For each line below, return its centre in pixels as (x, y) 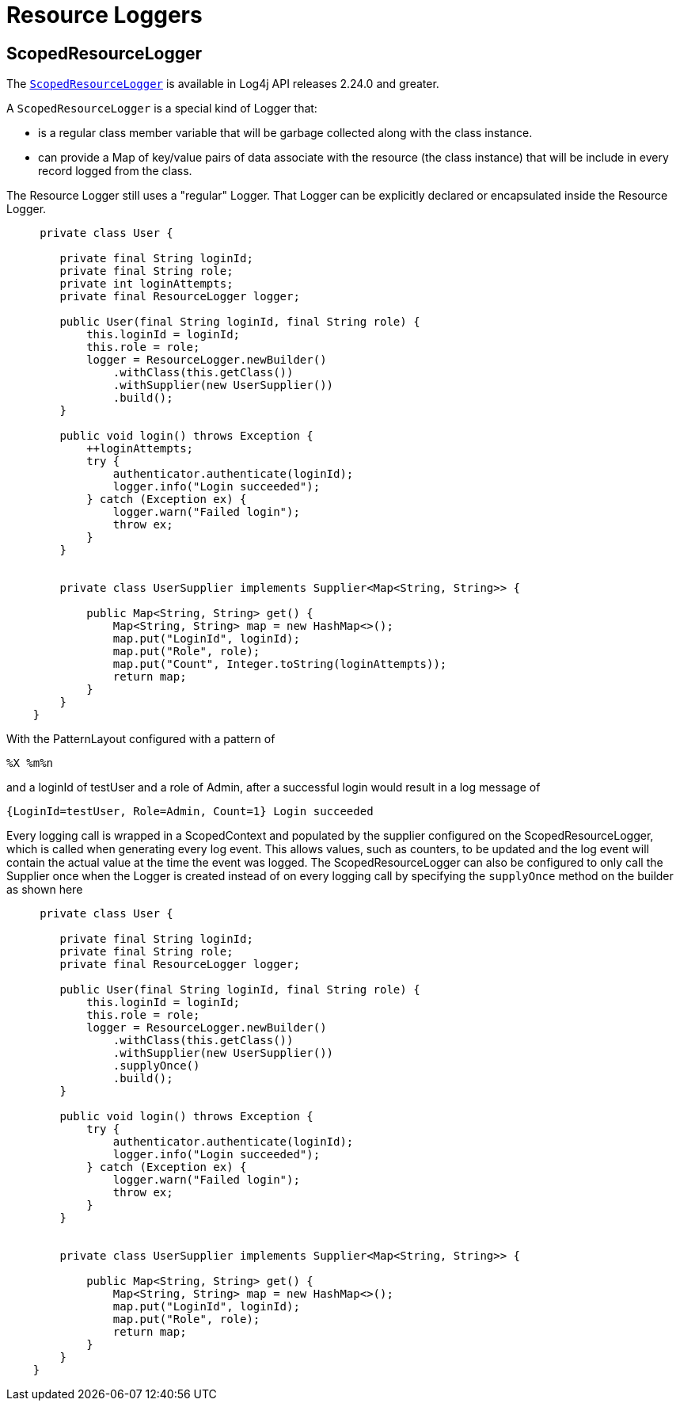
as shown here (45, 890)
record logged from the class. (115, 171)
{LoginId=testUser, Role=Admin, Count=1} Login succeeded (190, 812)
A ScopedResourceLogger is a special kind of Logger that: (162, 109)
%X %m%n (30, 763)
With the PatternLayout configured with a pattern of (141, 739)
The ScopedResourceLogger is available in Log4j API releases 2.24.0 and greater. (223, 84)
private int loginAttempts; (146, 284)
